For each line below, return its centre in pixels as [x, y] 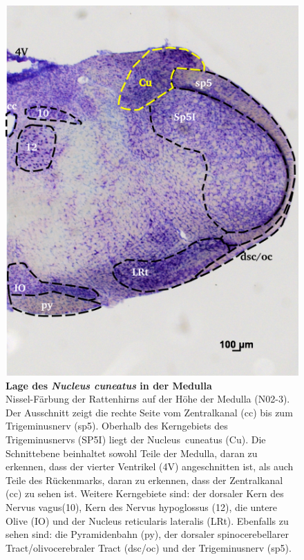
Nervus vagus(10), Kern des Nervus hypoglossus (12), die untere [142, 507]
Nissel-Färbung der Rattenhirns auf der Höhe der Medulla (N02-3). [148, 399]
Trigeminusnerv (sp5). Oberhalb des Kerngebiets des [117, 426]
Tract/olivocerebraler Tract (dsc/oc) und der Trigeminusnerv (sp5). [149, 547]
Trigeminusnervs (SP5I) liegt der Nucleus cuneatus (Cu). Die [136, 440]
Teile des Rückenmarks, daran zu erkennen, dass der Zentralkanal [144, 480]
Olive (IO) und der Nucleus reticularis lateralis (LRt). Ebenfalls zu [147, 520]
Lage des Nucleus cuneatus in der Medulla [109, 385]
